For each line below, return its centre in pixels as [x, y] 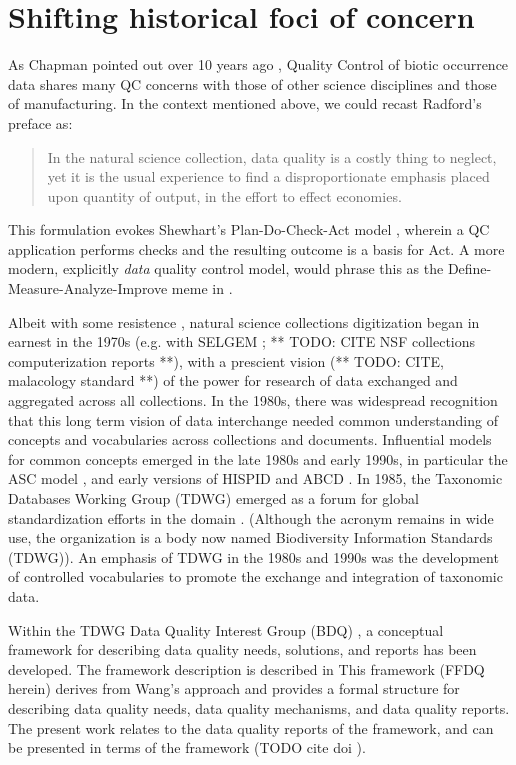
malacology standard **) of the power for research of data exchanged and [233, 380]
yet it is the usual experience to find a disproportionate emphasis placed [268, 176]
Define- [469, 268]
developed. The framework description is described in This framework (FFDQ [246, 668]
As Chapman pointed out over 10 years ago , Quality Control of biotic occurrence [258, 64]
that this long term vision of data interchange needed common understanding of [253, 419]
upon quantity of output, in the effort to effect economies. [224, 195]
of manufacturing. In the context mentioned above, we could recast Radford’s [245, 103]
